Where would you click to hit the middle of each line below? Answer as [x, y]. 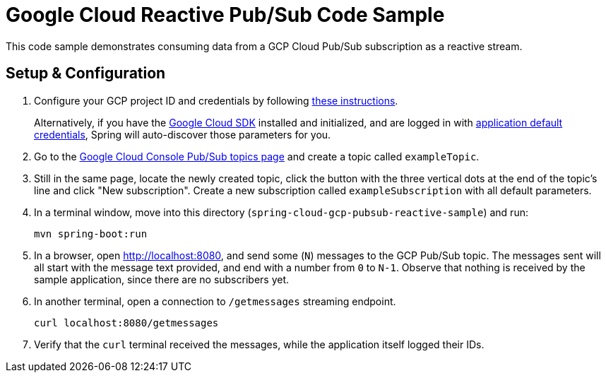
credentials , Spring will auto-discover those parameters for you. [183, 134]
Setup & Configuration [86, 73]
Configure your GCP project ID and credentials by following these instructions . [216, 100]
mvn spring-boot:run [91, 234]
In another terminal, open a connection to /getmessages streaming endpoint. [215, 301]
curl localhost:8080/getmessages [126, 323]
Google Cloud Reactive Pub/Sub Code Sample [225, 15]
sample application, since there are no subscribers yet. [162, 279]
